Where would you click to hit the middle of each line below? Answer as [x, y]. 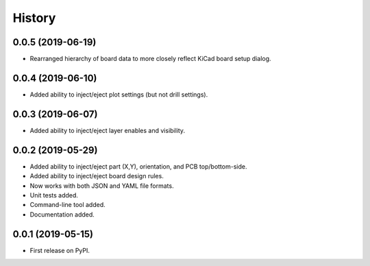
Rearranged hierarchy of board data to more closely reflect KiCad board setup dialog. [150, 59]
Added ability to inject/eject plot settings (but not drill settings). [119, 94]
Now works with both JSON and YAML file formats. [102, 186]
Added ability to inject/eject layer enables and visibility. [107, 130]
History [34, 18]
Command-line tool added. [67, 205]
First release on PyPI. [60, 250]
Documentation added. [62, 214]
